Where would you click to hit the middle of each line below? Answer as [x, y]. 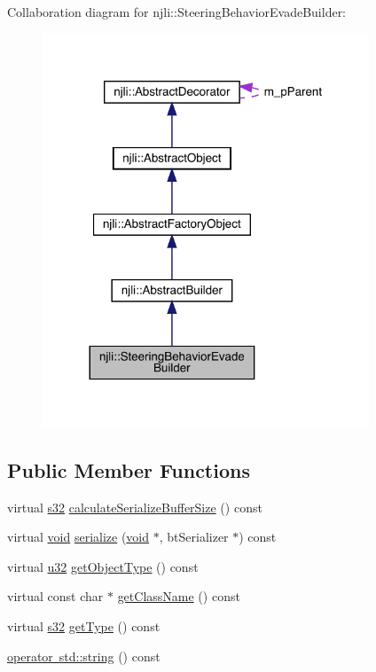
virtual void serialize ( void [78, 537]
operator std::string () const [84, 656]
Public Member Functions [129, 469]
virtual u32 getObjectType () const [103, 566]
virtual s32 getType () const [84, 625]
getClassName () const [179, 596]
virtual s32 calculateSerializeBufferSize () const [135, 507]
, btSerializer [194, 537]
